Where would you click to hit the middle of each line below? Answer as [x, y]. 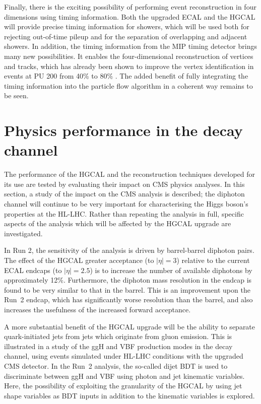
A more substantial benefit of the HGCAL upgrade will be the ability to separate [130, 326]
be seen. [16, 95]
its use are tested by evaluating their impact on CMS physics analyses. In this [124, 184]
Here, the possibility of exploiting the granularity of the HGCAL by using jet [123, 386]
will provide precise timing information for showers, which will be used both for [127, 26]
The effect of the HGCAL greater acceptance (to [79, 260]
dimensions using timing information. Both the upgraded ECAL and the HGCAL [130, 16]
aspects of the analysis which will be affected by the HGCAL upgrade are [118, 223]
